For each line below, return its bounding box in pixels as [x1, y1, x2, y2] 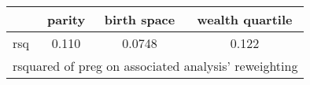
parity [46, 10, 86, 28]
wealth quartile [197, 10, 293, 28]
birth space [104, 10, 175, 28]
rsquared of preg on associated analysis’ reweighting [13, 57, 298, 75]
